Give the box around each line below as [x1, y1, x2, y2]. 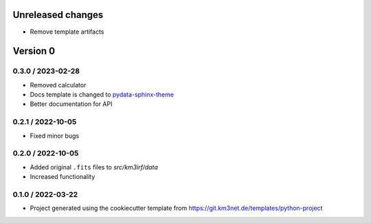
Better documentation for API [30, 100, 113, 108]
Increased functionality [30, 173, 95, 181]
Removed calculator [30, 81, 87, 89]
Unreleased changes [12, 9, 104, 21]
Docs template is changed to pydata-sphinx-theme [30, 90, 175, 99]
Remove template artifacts [30, 28, 104, 36]
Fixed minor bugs [30, 131, 80, 140]
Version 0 [12, 45, 55, 57]
